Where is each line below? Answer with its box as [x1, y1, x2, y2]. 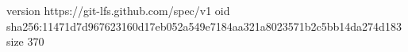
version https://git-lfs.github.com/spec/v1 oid [6, 2, 230, 18]
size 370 [6, 33, 44, 50]
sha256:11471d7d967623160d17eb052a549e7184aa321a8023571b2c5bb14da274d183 [6, 17, 402, 34]
